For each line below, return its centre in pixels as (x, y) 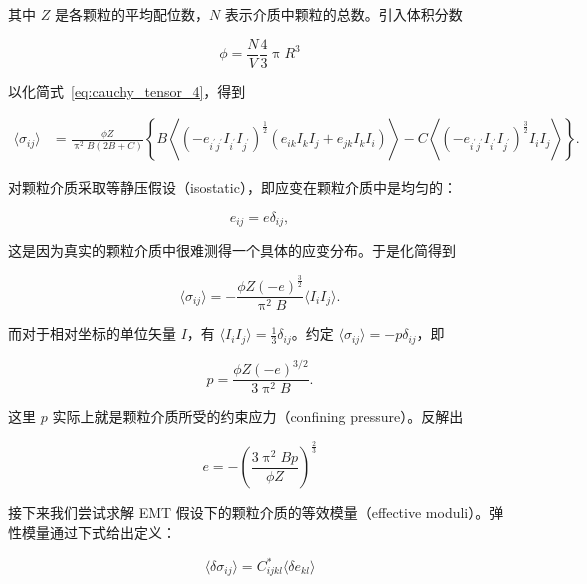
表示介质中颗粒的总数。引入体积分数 (343, 14)
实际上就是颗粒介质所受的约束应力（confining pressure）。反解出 (258, 416)
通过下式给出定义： (112, 531)
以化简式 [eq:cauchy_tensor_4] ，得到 (127, 90)
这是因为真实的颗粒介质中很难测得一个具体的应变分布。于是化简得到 (232, 250)
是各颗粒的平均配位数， (131, 14)
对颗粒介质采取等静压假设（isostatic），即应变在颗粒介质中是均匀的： (232, 187)
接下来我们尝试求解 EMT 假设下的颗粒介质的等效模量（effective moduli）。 (249, 512)
